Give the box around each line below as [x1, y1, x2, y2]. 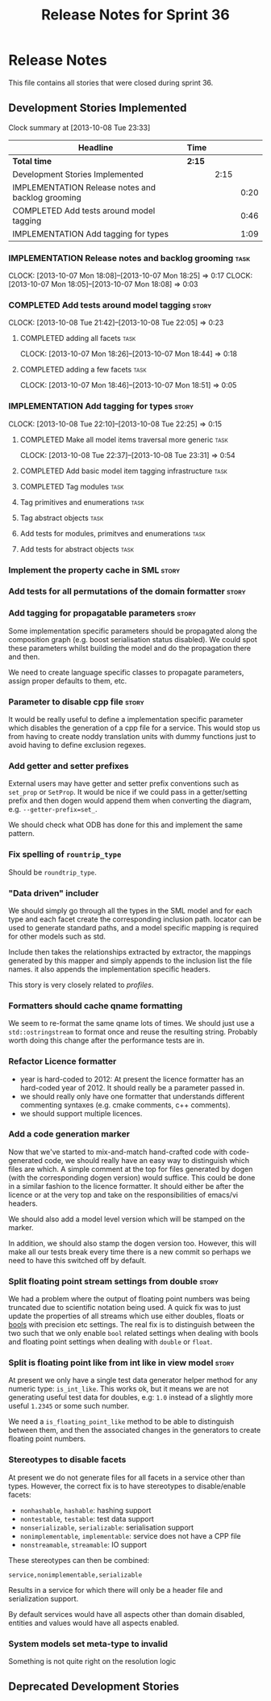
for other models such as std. [8, 931, 106, 941]
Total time [12, 155, 52, 166]
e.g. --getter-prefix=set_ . [8, 804, 98, 814]
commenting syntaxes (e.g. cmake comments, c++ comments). [19, 1100, 231, 1110]
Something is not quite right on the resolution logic [8, 1657, 177, 1666]
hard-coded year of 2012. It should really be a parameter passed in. [19, 1082, 245, 1092]
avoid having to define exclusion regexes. [8, 741, 147, 750]
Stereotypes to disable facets [8, 1454, 127, 1465]
